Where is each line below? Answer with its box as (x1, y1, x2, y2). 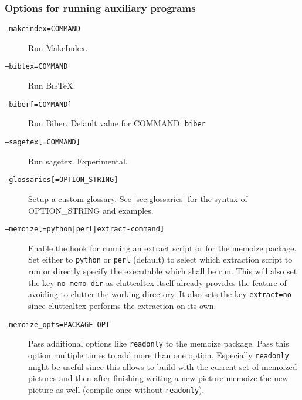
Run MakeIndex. (28, 41, 88, 53)
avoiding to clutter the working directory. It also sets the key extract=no (28, 288, 291, 300)
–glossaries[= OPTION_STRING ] (5, 176, 118, 184)
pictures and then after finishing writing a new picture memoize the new (28, 372, 289, 384)
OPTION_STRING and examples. (28, 204, 154, 216)
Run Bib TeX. (28, 79, 76, 92)
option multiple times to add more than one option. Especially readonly (28, 348, 289, 361)
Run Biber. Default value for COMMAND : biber (28, 117, 206, 129)
